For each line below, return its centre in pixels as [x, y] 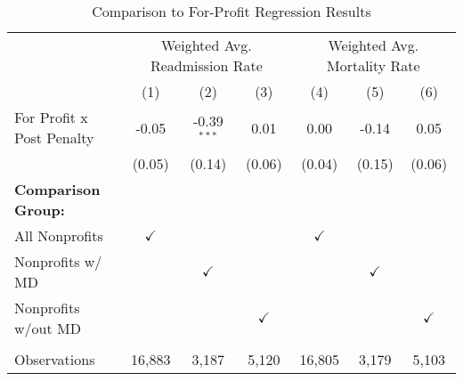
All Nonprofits [59, 235]
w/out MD [48, 328]
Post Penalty [54, 138]
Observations [55, 359]
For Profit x [51, 117]
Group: [40, 210]
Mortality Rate [373, 65]
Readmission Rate [206, 65]
